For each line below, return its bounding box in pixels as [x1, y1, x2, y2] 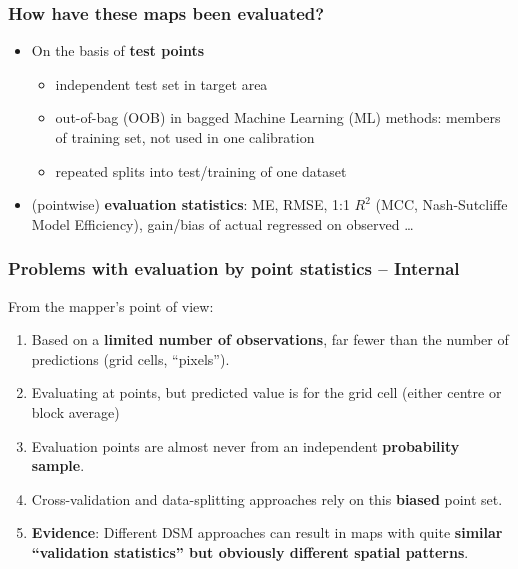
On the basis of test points [31, 40, 205, 61]
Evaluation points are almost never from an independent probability [31, 435, 460, 456]
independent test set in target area [55, 73, 268, 94]
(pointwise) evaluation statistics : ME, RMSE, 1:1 [31, 194, 350, 215]
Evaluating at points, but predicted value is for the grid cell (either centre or [31, 382, 502, 403]
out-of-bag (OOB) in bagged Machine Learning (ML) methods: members [55, 107, 501, 128]
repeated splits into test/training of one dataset [55, 160, 347, 181]
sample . [31, 455, 85, 476]
